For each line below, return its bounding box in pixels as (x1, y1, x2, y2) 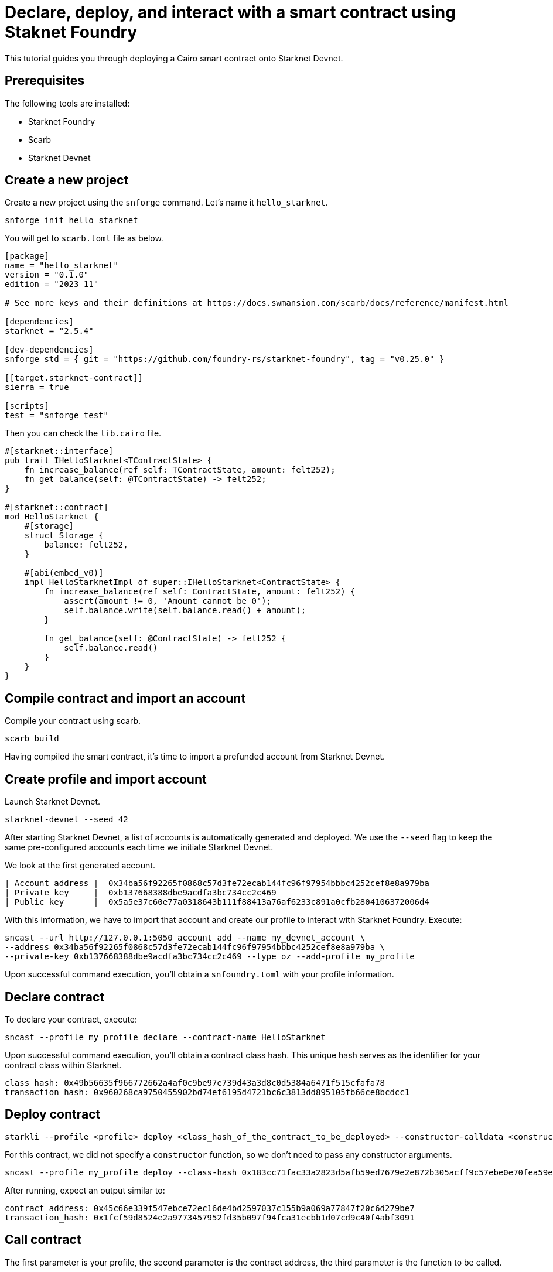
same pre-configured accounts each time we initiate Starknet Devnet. (5, 842, 274, 853)
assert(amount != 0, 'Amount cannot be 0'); (64, 596, 272, 606)
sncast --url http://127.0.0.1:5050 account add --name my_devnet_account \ (5, 933, 366, 943)
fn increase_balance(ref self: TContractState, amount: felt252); (24, 465, 336, 475)
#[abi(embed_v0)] (24, 568, 104, 578)
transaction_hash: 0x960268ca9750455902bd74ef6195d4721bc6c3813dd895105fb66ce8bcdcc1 (5, 1087, 410, 1097)
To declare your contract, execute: (5, 1014, 138, 1024)
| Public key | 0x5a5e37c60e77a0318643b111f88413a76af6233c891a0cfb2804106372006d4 (5, 897, 429, 907)
